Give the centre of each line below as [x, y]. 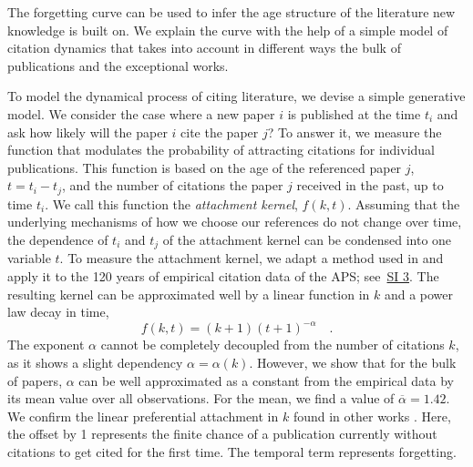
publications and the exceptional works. [118, 65]
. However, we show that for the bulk [353, 362]
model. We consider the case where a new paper [141, 113]
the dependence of [58, 239]
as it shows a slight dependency [95, 362]
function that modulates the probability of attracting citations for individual [221, 150]
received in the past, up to [370, 185]
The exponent [46, 345]
